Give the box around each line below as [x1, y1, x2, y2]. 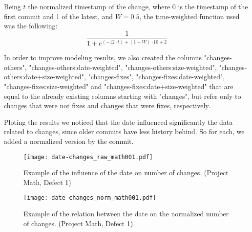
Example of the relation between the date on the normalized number [23, 209, 229, 219]
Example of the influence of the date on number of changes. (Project [23, 167, 229, 178]
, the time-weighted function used [139, 11, 240, 21]
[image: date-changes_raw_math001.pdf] [23, 153, 153, 161]
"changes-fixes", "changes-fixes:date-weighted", [88, 71, 225, 82]
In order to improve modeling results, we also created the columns [4, 52, 202, 63]
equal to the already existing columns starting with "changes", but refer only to [4, 91, 241, 101]
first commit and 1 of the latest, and [4, 11, 113, 21]
